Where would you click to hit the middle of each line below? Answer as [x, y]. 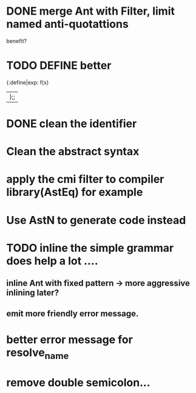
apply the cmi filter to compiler [85, 179]
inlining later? [33, 293]
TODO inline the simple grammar [90, 248]
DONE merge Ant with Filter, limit [90, 11]
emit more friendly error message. [73, 314]
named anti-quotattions [67, 24]
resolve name [38, 353]
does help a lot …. [52, 261]
